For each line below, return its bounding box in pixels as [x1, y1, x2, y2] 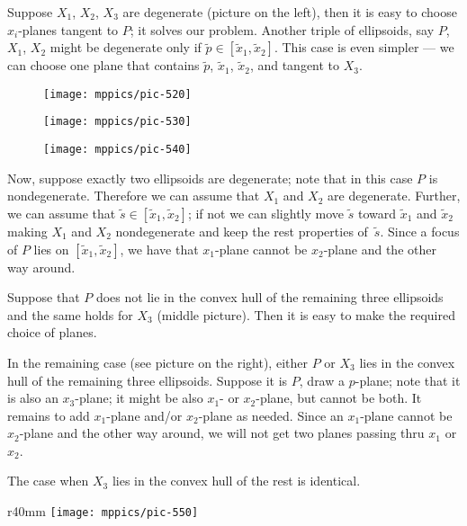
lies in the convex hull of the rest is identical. [112, 471, 361, 490]
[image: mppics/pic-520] [43, 87, 192, 101]
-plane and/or [106, 406, 183, 424]
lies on [33, 239, 69, 258]
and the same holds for [7, 305, 133, 324]
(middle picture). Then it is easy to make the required [157, 305, 456, 324]
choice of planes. [7, 323, 97, 342]
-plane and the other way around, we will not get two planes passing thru [19, 423, 425, 442]
